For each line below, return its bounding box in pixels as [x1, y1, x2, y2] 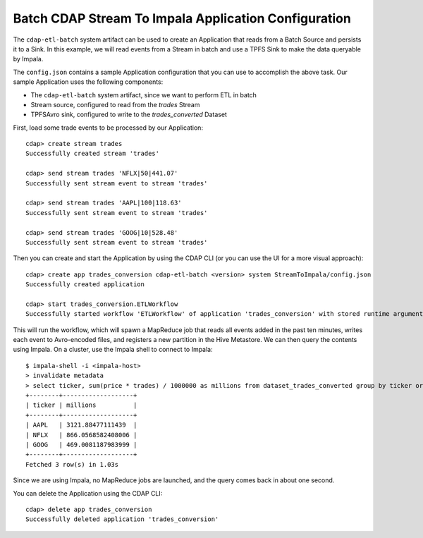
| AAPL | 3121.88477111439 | [25, 421, 137, 429]
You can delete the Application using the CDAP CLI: [13, 489, 163, 497]
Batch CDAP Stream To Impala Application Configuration [13, 11, 352, 26]
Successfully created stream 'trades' [25, 149, 160, 158]
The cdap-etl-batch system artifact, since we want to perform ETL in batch [30, 90, 257, 99]
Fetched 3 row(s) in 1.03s [25, 460, 119, 468]
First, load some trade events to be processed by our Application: [13, 123, 204, 132]
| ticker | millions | [25, 401, 137, 409]
